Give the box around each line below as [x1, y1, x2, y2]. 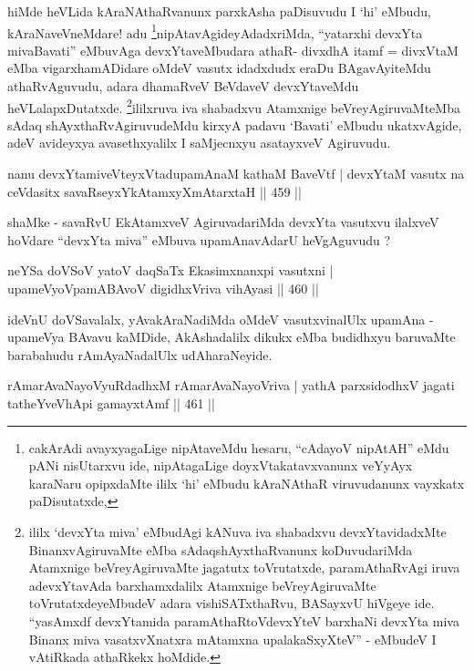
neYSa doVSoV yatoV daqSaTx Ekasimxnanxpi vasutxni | [7, 261, 334, 280]
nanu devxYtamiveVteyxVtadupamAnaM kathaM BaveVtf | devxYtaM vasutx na [7, 164, 465, 183]
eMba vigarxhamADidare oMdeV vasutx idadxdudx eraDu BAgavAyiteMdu [7, 58, 431, 77]
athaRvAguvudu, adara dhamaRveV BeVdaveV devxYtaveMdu [7, 77, 359, 96]
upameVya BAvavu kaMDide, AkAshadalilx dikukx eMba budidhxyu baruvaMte [7, 327, 456, 346]
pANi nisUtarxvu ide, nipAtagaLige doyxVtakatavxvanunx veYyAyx [28, 456, 413, 475]
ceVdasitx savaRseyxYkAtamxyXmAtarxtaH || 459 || [7, 181, 302, 201]
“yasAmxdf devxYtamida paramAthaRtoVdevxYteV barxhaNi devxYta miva [28, 611, 459, 630]
